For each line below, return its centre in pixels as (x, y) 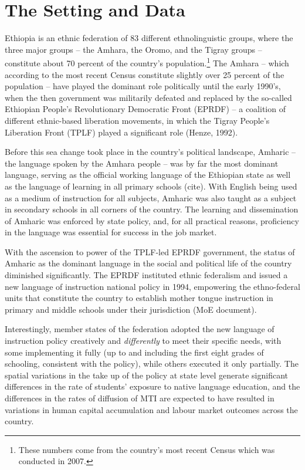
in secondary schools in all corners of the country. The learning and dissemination (152, 209)
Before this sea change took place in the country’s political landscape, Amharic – (150, 152)
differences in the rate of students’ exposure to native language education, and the (152, 386)
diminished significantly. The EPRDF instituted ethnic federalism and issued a (146, 275)
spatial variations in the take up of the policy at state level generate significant (146, 375)
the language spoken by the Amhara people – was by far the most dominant (142, 163)
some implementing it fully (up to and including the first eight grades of (134, 352)
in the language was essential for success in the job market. (111, 232)
